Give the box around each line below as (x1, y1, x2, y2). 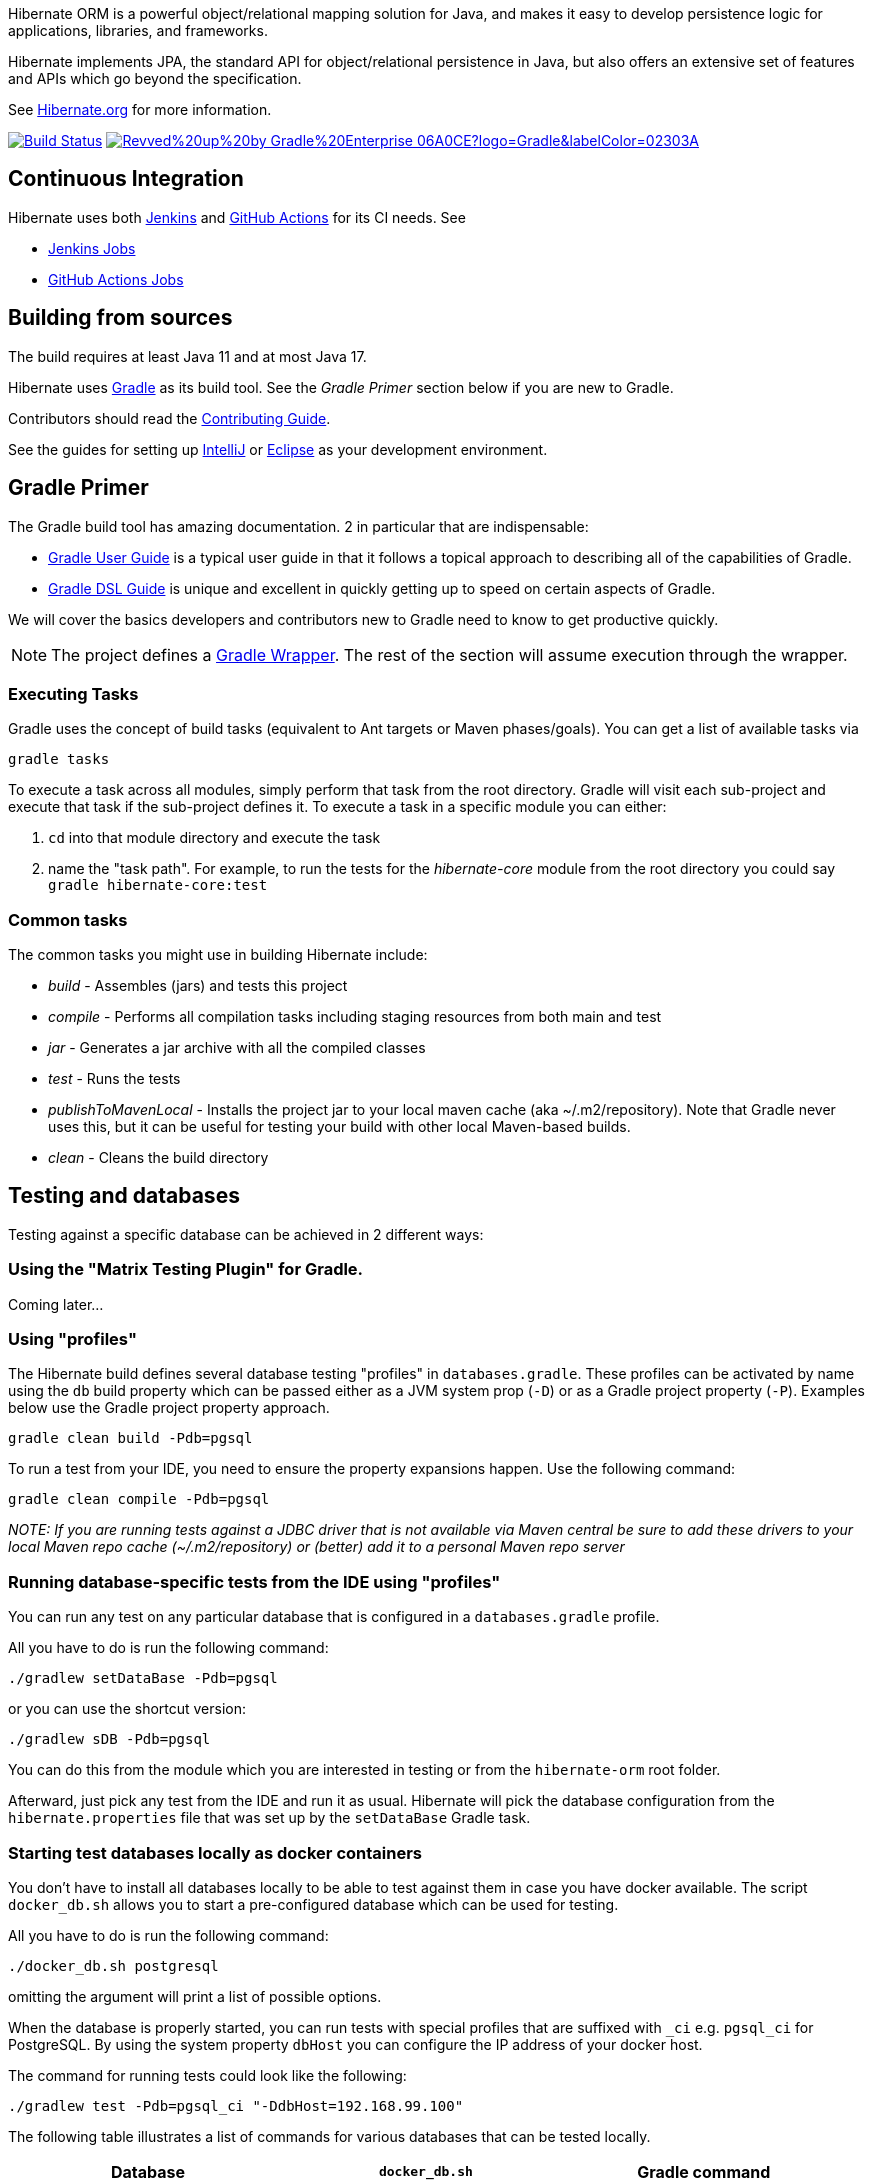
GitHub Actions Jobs (48, 270, 184, 288)
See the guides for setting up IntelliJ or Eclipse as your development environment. (8, 440, 548, 458)
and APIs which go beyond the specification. (8, 70, 302, 87)
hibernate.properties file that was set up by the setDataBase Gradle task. (8, 1809, 531, 1827)
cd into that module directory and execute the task (48, 829, 381, 847)
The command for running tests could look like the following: (8, 2066, 407, 2084)
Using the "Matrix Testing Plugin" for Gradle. (8, 1259, 364, 1280)
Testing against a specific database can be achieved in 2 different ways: (8, 1225, 484, 1243)
